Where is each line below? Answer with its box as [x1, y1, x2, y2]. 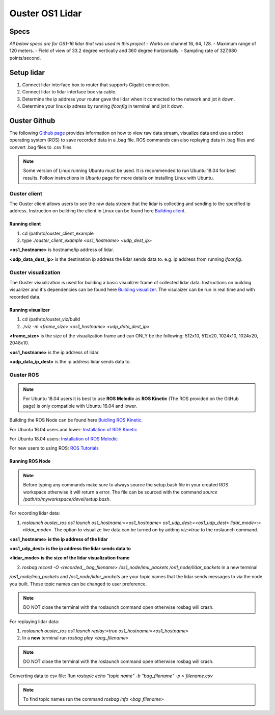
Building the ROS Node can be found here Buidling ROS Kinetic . [9, 417, 143, 423]
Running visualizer [9, 307, 50, 313]
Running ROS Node [9, 458, 51, 464]
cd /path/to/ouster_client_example [22, 230, 94, 236]
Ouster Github [9, 116, 56, 125]
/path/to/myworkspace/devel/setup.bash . [23, 496, 111, 502]
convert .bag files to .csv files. [9, 144, 73, 150]
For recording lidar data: [9, 510, 61, 516]
